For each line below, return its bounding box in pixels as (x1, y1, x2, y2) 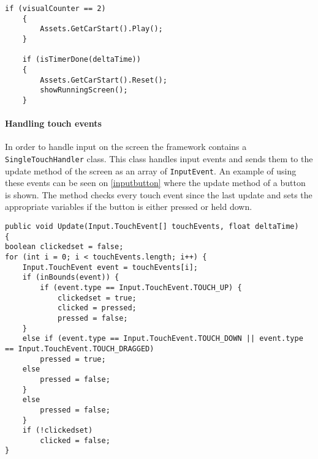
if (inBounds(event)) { (22, 273, 119, 282)
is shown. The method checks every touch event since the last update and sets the (5, 188, 312, 201)
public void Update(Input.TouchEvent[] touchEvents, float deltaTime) (5, 222, 299, 231)
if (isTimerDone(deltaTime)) (22, 55, 141, 64)
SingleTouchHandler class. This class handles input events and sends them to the (5, 152, 313, 165)
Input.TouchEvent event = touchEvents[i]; (22, 263, 198, 272)
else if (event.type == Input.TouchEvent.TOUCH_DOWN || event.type (22, 334, 303, 343)
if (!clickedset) (22, 426, 93, 435)
